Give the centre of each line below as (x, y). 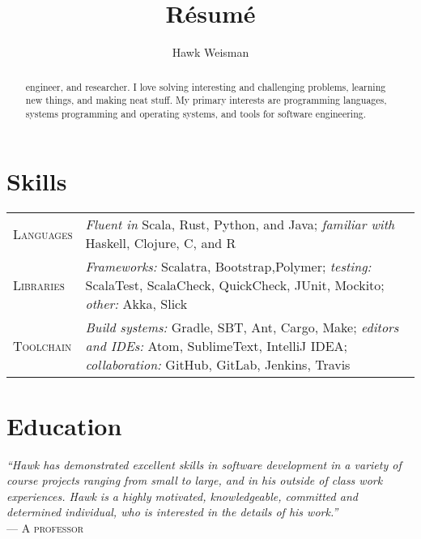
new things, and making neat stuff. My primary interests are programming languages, (206, 100)
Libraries (39, 285)
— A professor (45, 527)
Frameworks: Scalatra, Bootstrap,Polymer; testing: (228, 267)
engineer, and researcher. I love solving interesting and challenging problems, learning (206, 86)
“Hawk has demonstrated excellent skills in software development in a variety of (204, 464)
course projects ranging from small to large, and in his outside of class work (195, 480)
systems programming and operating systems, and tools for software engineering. (196, 113)
